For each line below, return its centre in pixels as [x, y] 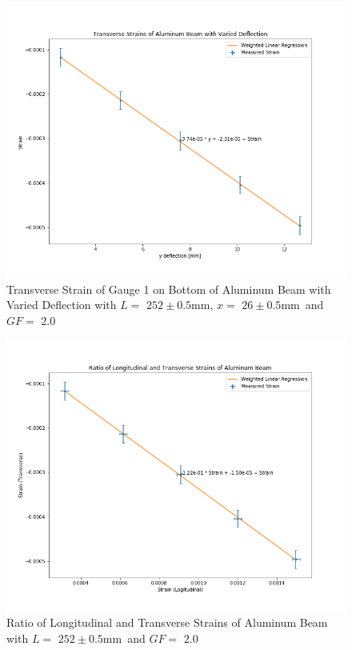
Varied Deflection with [62, 305]
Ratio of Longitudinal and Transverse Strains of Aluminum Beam [167, 622]
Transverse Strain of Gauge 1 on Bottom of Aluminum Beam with [169, 289]
